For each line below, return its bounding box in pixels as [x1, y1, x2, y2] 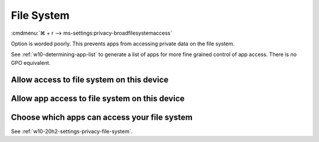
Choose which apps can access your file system [11, 112, 193, 122]
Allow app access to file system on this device [11, 93, 185, 103]
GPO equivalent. [11, 59, 51, 66]
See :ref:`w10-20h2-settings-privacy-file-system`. [11, 127, 133, 135]
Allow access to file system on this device [11, 74, 169, 85]
